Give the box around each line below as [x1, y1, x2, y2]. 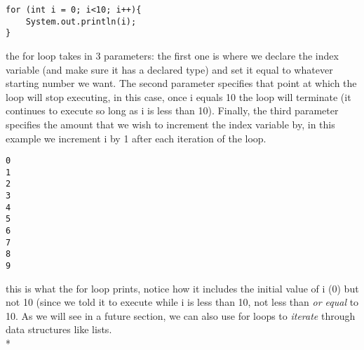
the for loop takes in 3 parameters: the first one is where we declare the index [6, 48, 339, 62]
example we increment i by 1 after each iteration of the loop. [6, 130, 267, 145]
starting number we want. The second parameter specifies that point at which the [6, 76, 357, 90]
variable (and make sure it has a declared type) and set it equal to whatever [6, 62, 333, 76]
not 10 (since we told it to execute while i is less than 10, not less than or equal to [6, 295, 359, 309]
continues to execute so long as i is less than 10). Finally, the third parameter [6, 103, 339, 118]
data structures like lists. [6, 322, 112, 337]
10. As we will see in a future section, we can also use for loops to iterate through [6, 308, 356, 323]
